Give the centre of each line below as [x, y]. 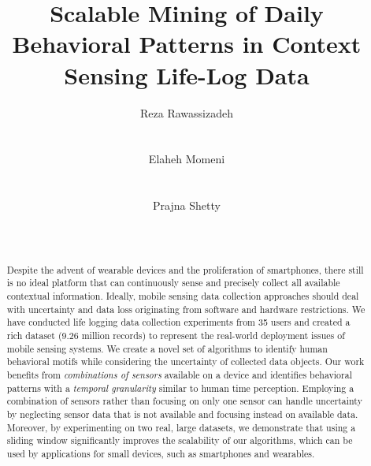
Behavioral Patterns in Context [187, 44]
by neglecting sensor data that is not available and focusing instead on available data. [182, 414]
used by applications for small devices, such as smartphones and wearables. [161, 453]
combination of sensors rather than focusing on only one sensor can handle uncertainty [184, 401]
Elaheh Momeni [187, 159]
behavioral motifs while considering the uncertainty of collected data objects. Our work [185, 362]
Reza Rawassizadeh [187, 112]
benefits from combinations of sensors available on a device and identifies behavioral [179, 374]
